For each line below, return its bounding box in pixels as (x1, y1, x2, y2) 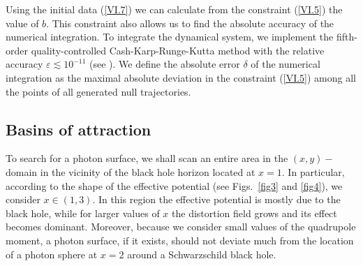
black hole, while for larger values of (6, 205, 160, 220)
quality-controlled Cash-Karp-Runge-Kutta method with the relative (31, 43, 325, 57)
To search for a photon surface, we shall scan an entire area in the (6, 151, 288, 165)
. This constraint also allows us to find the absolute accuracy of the (46, 15, 334, 30)
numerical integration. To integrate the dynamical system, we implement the (6, 29, 334, 44)
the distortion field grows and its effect (172, 205, 337, 220)
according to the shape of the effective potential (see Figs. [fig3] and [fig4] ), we (6, 178, 343, 193)
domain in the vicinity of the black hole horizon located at (6, 164, 255, 179)
